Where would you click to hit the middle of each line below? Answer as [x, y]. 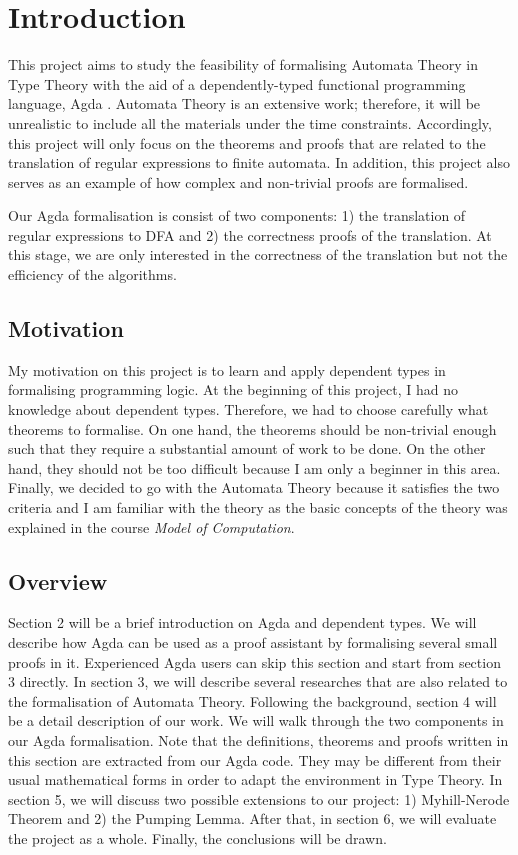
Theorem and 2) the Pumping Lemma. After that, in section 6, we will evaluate [252, 818]
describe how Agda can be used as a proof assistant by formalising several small [253, 642]
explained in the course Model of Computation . [151, 526]
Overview [58, 580]
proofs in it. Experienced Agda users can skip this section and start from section [254, 661]
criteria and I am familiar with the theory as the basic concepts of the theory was [258, 507]
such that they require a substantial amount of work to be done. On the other [247, 448]
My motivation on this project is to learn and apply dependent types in [227, 369]
